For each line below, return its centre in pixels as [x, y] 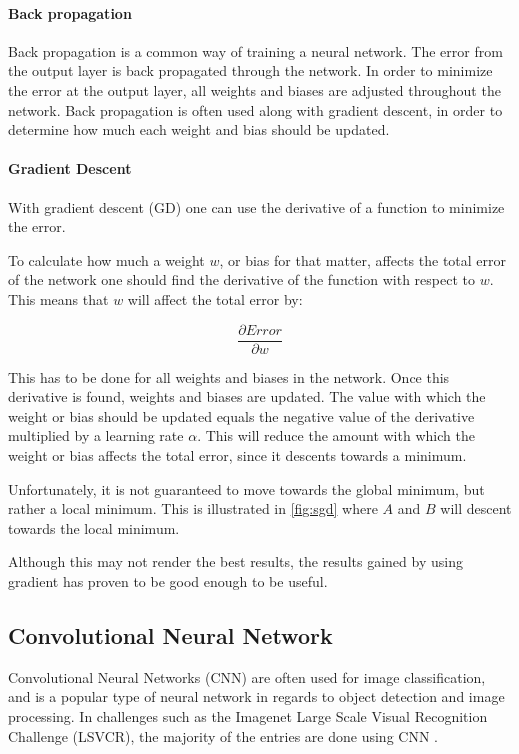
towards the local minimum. [94, 527]
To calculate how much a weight [106, 259]
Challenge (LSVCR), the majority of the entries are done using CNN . [223, 735]
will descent [476, 508]
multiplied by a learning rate [96, 435]
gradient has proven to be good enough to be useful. [168, 580]
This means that [58, 298]
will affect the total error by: [215, 298]
